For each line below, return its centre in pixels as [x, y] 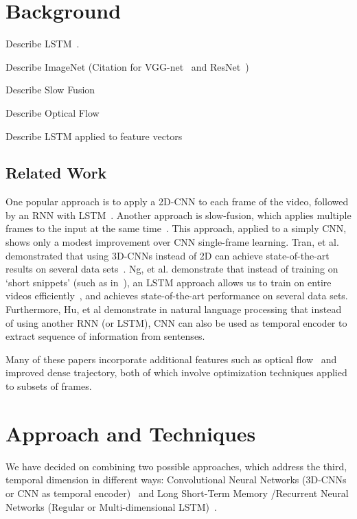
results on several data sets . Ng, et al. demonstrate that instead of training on [172, 269]
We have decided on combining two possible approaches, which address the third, [176, 466]
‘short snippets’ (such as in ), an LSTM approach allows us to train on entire [169, 282]
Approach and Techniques [131, 433]
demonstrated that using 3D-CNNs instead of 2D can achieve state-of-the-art [168, 255]
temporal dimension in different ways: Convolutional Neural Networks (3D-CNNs [176, 480]
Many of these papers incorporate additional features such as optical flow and [171, 359]
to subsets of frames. [49, 386]
